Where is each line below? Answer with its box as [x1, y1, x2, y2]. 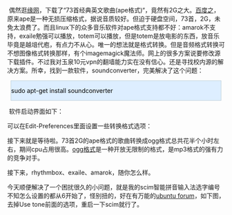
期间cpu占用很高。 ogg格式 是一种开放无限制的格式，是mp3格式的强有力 [19, 145, 223, 153]
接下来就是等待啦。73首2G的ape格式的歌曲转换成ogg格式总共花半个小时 [7, 136, 214, 145]
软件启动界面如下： [8, 107, 64, 115]
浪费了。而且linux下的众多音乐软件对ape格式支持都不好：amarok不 [19, 23, 210, 31]
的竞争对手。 [7, 154, 43, 162]
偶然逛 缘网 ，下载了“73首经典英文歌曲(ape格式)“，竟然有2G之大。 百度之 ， [8, 6, 220, 14]
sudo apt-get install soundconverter [11, 87, 113, 94]
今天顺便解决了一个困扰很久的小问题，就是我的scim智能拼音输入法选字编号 [7, 183, 221, 191]
